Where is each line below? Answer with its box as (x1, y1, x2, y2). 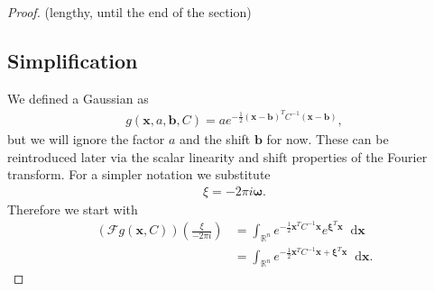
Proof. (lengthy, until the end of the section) (7, 3, 252, 21)
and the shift (180, 130, 251, 148)
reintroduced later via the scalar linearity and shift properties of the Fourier (7, 147, 428, 166)
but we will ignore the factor (7, 130, 165, 148)
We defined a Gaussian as (7, 88, 149, 107)
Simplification (7, 46, 138, 74)
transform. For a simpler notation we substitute (7, 165, 271, 184)
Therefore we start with (7, 199, 138, 218)
